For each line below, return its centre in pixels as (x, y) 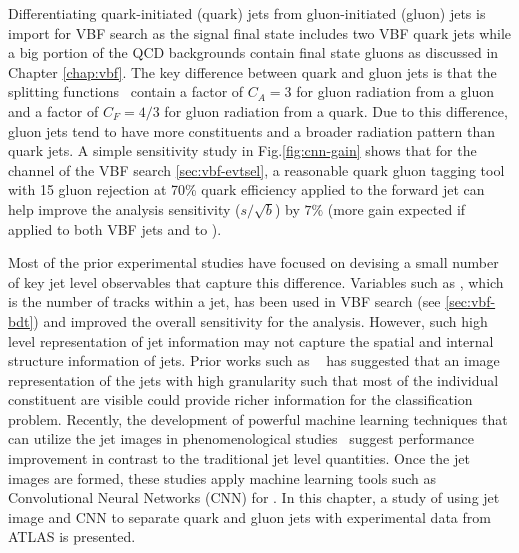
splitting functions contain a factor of (126, 91)
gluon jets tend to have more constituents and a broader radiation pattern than (251, 130)
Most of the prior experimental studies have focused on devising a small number (253, 262)
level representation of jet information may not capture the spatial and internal (251, 340)
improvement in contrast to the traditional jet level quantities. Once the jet (239, 458)
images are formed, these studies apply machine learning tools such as (222, 477)
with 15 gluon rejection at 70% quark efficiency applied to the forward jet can (246, 189)
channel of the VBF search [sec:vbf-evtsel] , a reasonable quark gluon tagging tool (256, 169)
